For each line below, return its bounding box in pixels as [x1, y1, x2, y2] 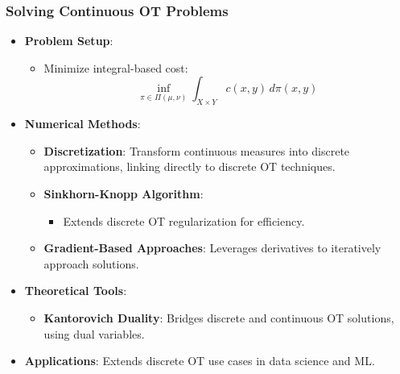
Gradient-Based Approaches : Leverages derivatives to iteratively [43, 239, 381, 256]
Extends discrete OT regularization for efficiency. [63, 212, 305, 229]
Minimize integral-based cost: [43, 59, 188, 76]
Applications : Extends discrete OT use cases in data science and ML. [24, 352, 375, 369]
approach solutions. [43, 255, 139, 272]
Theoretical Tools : [24, 282, 127, 299]
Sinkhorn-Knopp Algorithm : [43, 185, 204, 202]
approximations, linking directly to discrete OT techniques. [43, 158, 336, 175]
